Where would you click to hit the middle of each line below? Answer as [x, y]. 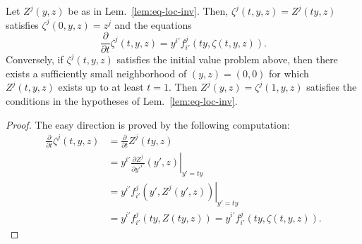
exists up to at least [101, 87]
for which [289, 73]
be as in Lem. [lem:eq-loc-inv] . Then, [148, 11]
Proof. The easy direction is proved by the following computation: [148, 124]
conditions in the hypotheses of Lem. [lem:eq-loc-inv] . [122, 101]
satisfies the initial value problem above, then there [227, 59]
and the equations [153, 24]
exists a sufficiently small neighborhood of [96, 73]
